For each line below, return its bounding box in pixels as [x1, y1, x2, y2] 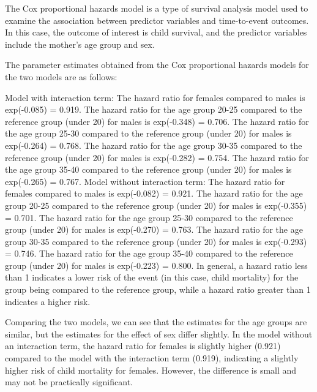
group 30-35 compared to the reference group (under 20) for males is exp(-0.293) [5, 235, 307, 247]
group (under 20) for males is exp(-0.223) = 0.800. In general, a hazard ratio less [5, 258, 308, 271]
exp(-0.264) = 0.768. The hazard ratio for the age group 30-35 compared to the [5, 138, 302, 151]
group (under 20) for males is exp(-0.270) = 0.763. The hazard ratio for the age [5, 223, 303, 236]
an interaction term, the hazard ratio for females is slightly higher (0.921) [5, 339, 281, 352]
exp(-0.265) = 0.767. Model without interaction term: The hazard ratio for [5, 175, 285, 187]
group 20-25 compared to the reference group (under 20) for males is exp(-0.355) [5, 198, 307, 211]
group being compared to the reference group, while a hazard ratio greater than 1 [5, 283, 311, 296]
